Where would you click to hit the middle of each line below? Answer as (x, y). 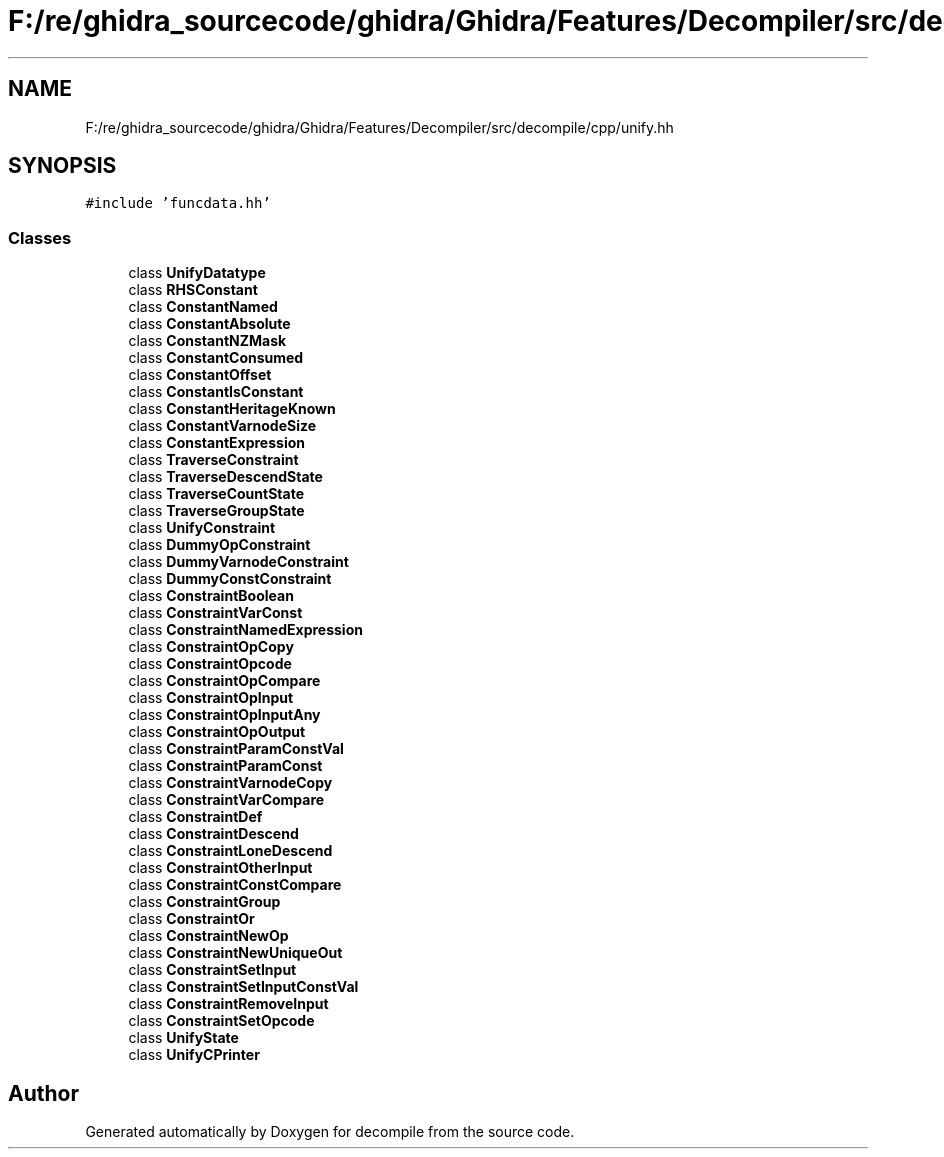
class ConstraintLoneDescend (230, 851)
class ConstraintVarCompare (226, 800)
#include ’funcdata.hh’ (178, 203)
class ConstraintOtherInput (220, 868)
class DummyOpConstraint (219, 545)
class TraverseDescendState (225, 477)
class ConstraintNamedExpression (245, 630)
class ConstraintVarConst (215, 613)
